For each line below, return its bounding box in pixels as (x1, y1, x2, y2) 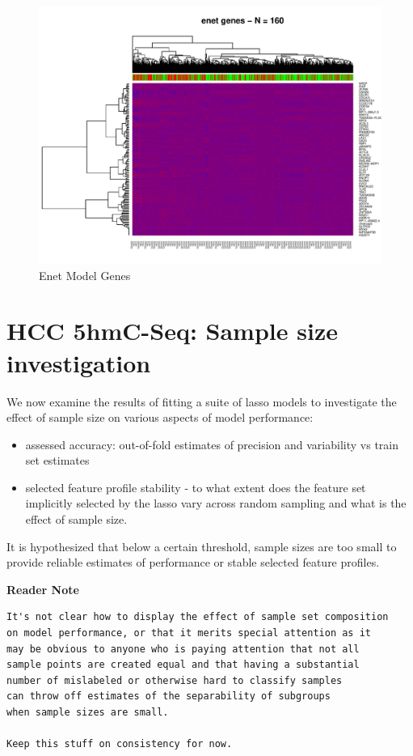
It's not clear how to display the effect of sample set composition (6, 611, 389, 623)
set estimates (25, 452, 90, 469)
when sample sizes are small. (6, 707, 169, 718)
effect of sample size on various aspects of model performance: (6, 409, 314, 426)
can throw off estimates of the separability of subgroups (6, 690, 331, 703)
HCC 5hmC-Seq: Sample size (6, 314, 338, 347)
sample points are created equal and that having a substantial (6, 659, 360, 671)
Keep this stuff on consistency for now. (6, 738, 233, 750)
